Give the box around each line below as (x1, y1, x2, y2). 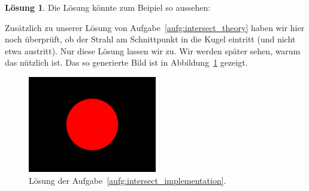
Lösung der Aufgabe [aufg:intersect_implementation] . (29, 174, 226, 186)
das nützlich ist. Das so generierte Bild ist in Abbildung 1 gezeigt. (5, 56, 248, 69)
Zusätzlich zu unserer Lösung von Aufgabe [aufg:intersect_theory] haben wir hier (5, 21, 305, 33)
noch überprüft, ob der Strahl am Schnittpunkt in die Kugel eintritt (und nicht (5, 33, 296, 45)
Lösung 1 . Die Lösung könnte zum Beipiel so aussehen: (5, 1, 211, 13)
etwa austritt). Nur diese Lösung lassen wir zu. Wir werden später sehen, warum (5, 44, 301, 57)
